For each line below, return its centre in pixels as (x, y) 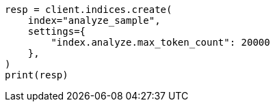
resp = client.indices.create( (89, 10)
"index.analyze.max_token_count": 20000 (160, 42)
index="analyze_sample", (94, 20)
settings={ (57, 31)
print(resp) (37, 75)
